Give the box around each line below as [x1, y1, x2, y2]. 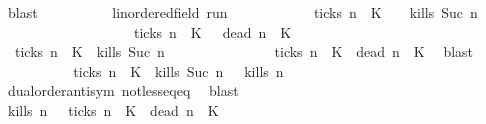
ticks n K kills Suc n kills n [73, 60, 284, 81]
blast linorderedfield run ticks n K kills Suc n [7, 2, 478, 22]
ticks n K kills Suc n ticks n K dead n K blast [14, 41, 474, 62]
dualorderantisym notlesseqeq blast [7, 80, 239, 101]
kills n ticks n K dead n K [7, 99, 219, 120]
